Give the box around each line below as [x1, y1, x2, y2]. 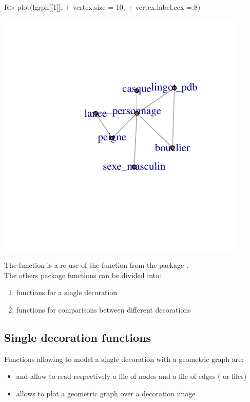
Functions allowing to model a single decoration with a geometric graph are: [4, 353, 244, 364]
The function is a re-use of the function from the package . [4, 260, 188, 270]
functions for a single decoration [16, 287, 118, 298]
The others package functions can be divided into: [4, 269, 161, 280]
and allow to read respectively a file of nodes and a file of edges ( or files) [16, 371, 247, 381]
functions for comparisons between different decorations [16, 304, 191, 315]
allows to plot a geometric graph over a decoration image [16, 388, 196, 398]
